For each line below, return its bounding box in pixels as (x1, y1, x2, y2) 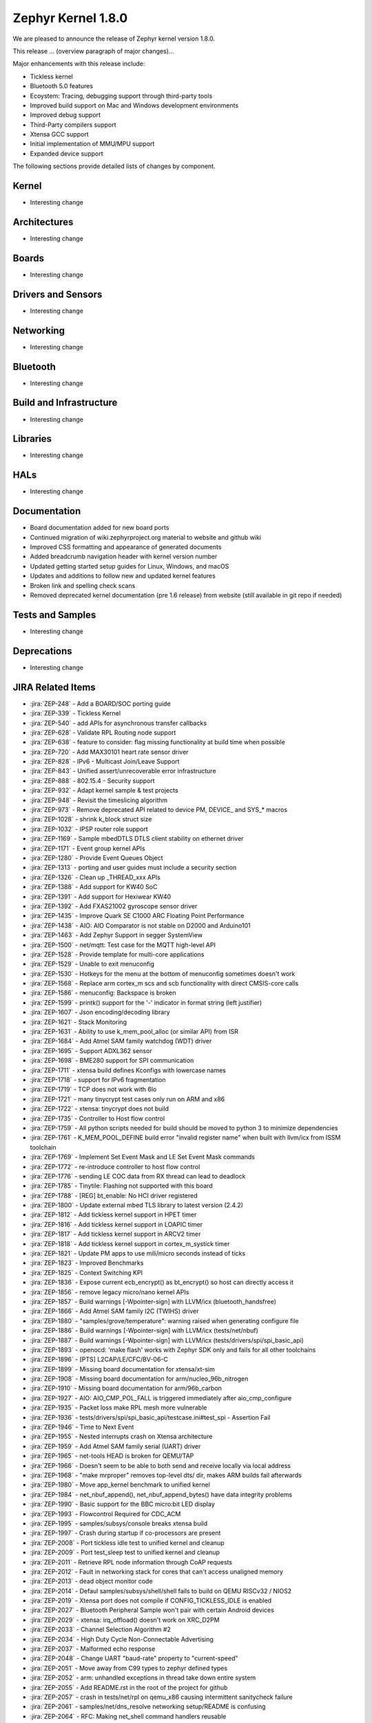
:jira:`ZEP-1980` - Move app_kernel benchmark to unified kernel (30, 1480, 210, 1489)
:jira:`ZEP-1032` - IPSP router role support (30, 824, 148, 833)
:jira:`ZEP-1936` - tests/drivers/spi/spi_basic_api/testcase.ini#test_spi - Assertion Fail (30, 1413, 271, 1421)
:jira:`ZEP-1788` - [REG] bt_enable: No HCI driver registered (30, 1191, 198, 1199)
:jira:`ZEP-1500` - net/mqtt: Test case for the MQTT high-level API (30, 941, 216, 949)
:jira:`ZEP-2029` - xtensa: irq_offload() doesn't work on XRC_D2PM (30, 1615, 220, 1624)
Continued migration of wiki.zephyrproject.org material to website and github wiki (30, 533, 262, 541)
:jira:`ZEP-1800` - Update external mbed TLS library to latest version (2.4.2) (30, 1201, 244, 1210)
